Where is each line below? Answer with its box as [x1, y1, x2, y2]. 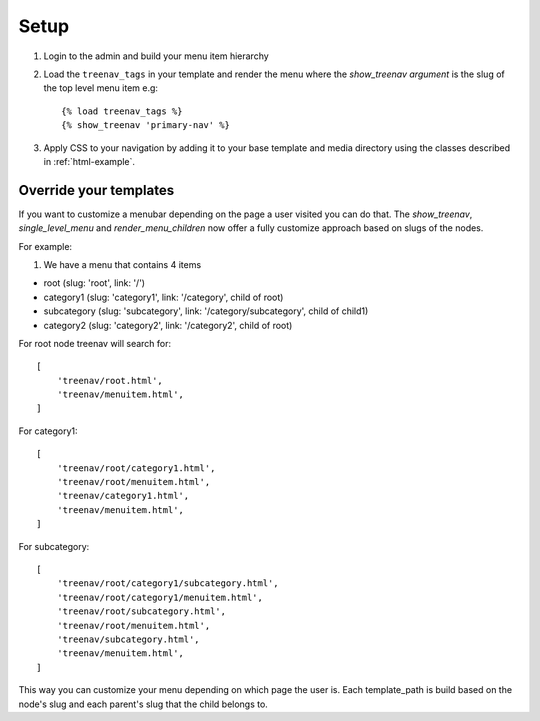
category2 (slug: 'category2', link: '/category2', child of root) [43, 319, 293, 331]
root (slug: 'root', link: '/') [43, 277, 145, 289]
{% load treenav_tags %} [61, 105, 183, 117]
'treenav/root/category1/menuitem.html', [56, 591, 264, 603]
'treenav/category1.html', [56, 490, 190, 502]
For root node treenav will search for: [18, 337, 172, 349]
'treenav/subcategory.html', [56, 633, 200, 645]
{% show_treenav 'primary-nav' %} [61, 120, 230, 131]
